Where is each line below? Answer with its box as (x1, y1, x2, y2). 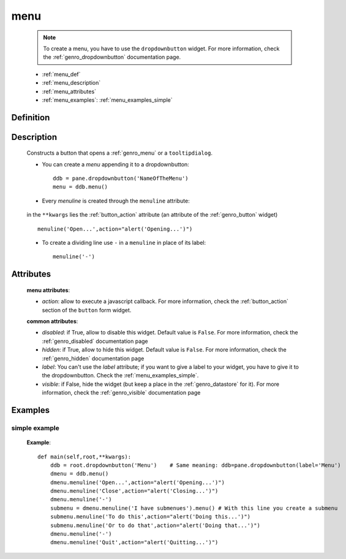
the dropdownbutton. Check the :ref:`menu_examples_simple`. (42, 372, 199, 379)
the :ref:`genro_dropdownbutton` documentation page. (43, 53, 181, 61)
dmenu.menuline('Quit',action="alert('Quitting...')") (50, 539, 219, 546)
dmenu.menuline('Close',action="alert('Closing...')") (50, 488, 219, 495)
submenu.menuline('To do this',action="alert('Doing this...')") (50, 513, 251, 520)
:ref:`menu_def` (42, 71, 81, 78)
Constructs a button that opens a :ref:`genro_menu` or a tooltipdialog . (26, 149, 212, 156)
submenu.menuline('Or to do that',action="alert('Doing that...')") (50, 522, 260, 529)
